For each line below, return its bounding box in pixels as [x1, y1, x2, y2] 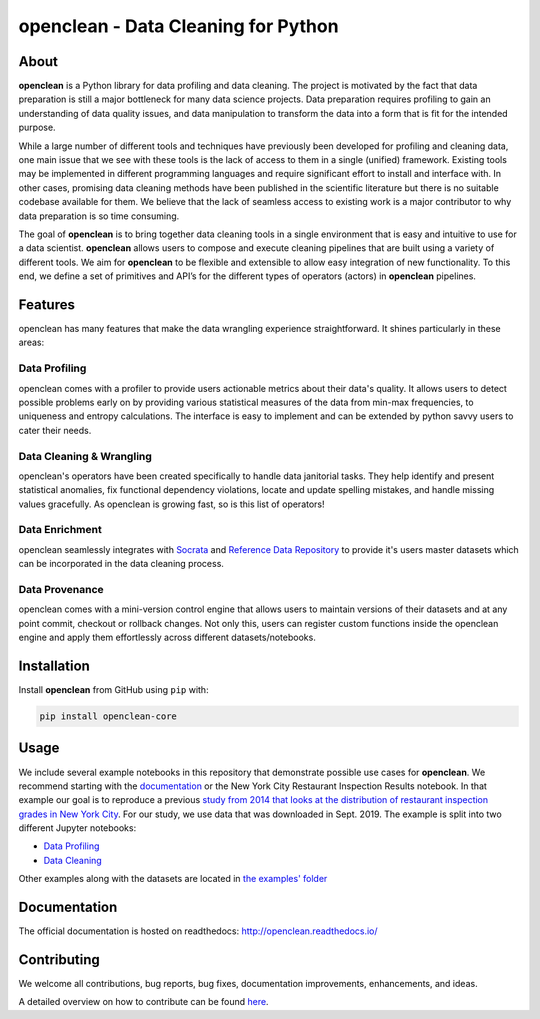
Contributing [18, 951, 100, 968]
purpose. [18, 121, 56, 134]
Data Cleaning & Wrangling [18, 449, 152, 463]
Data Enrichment [18, 523, 102, 537]
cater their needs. [18, 424, 92, 436]
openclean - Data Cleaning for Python [18, 15, 339, 37]
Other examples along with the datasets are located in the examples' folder [18, 873, 328, 885]
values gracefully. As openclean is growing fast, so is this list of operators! [18, 498, 325, 510]
